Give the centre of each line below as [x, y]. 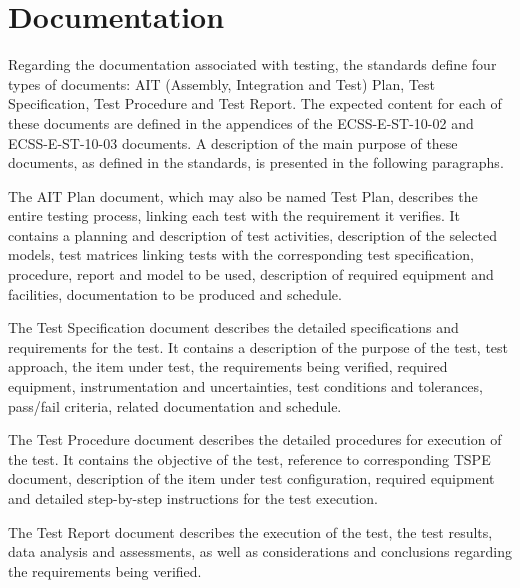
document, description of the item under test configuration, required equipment [251, 478]
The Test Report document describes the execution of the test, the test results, [250, 531]
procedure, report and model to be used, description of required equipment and [251, 274]
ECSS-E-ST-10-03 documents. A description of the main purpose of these [233, 142]
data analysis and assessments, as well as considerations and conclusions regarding [260, 551]
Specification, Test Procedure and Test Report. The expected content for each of [255, 103]
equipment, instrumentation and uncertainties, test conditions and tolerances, [245, 386]
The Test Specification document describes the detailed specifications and [233, 327]
